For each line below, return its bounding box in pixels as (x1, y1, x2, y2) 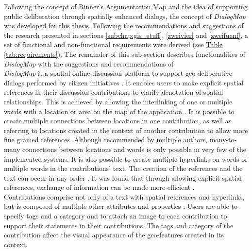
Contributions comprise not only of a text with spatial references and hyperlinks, (4, 191, 245, 201)
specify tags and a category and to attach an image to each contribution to (4, 211, 227, 221)
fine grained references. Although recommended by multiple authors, (4, 134, 208, 145)
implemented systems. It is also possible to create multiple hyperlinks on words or (4, 153, 248, 164)
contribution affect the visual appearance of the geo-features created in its (4, 230, 224, 240)
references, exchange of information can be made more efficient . (4, 182, 195, 192)
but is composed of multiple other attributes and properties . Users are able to (4, 201, 237, 211)
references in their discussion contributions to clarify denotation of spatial (4, 87, 223, 97)
